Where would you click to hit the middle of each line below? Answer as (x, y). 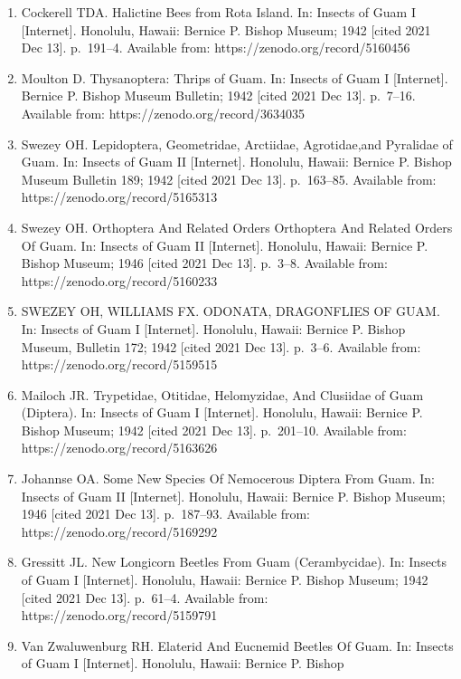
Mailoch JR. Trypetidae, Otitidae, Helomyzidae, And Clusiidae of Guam (222, 394)
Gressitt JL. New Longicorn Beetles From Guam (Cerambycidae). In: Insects (234, 562)
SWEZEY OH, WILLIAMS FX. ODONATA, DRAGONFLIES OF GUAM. (230, 311)
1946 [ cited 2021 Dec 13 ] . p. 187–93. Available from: (165, 514)
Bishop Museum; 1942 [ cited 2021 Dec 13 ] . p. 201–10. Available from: (214, 430)
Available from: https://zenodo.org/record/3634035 (163, 113)
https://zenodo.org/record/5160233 (119, 280)
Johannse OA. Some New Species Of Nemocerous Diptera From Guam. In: (228, 478)
